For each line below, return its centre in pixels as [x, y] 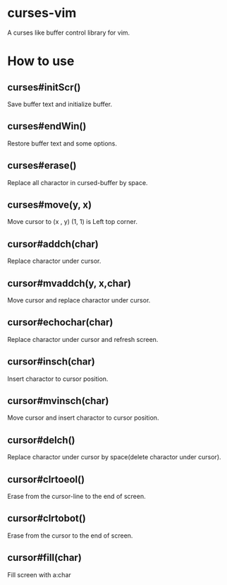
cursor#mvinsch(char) [58, 401]
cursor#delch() [41, 440]
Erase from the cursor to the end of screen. [70, 536]
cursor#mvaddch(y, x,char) [69, 283]
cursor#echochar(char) [60, 323]
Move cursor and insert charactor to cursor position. [83, 418]
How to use [41, 61]
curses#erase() [42, 166]
